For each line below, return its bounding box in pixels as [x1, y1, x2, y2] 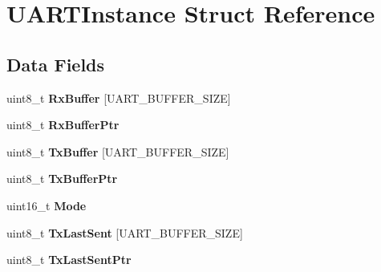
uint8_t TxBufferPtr [6, 170, 118, 187]
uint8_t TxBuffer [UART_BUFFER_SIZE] [6, 143, 229, 160]
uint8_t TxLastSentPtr [6, 251, 132, 268]
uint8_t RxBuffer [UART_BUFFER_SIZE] [6, 89, 231, 106]
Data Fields [6, 51, 105, 76]
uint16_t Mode [6, 197, 87, 213]
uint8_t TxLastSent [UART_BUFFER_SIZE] [6, 224, 243, 241]
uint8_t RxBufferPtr [6, 116, 120, 133]
